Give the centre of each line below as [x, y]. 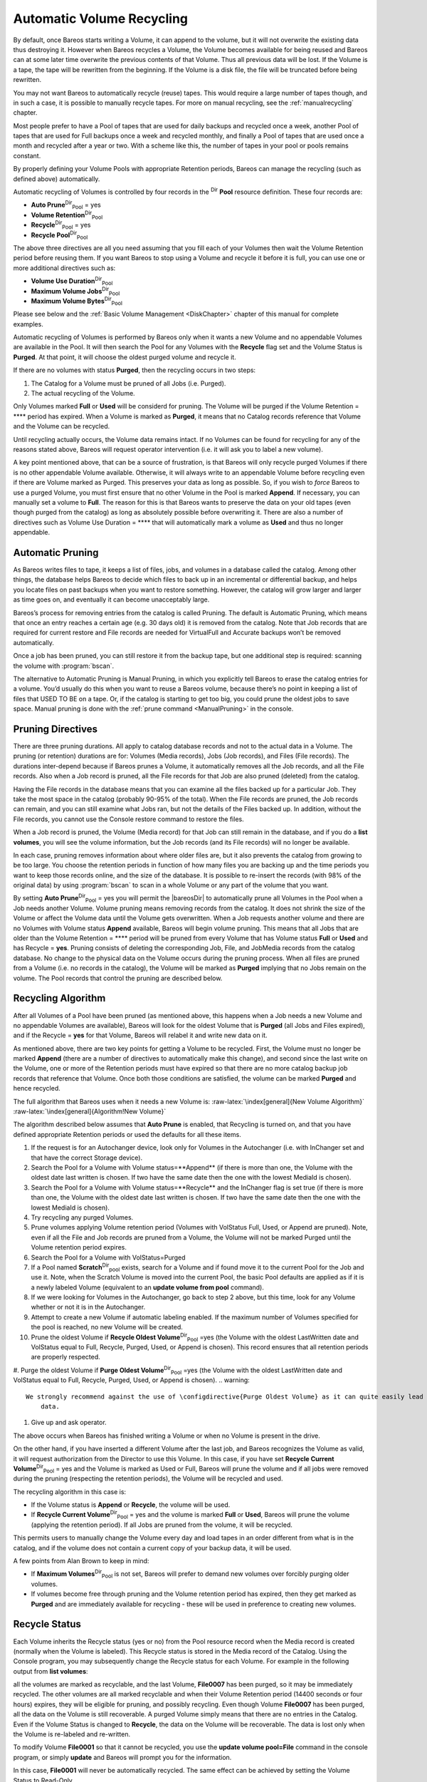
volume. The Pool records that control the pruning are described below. [118, 978]
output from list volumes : [51, 1671]
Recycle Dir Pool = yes [61, 225]
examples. [28, 324]
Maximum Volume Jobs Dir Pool [75, 291]
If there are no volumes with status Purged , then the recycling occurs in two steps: [135, 370]
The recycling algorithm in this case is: [70, 1492]
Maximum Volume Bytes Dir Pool [77, 301]
